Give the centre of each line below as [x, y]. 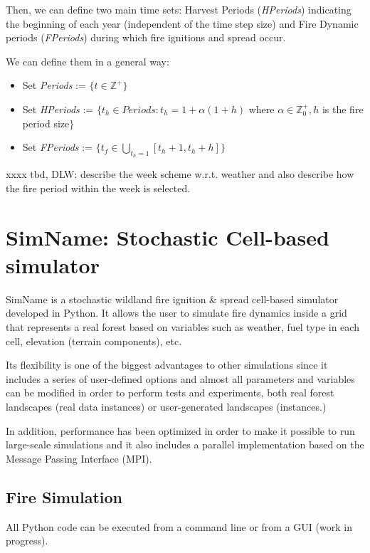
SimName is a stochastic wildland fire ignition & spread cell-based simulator [172, 299]
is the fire [343, 109]
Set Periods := [54, 85]
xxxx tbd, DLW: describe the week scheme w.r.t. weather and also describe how [180, 174]
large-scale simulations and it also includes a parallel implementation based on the [185, 444]
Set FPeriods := [57, 147]
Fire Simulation [64, 496]
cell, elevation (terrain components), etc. [94, 341]
